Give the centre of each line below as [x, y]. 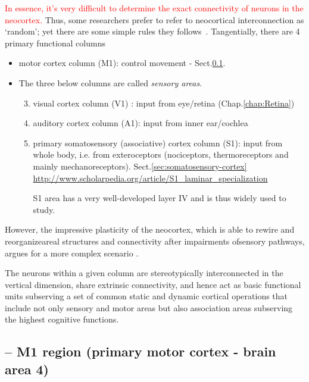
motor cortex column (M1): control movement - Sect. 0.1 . [122, 63]
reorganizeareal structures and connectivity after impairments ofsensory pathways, [155, 241]
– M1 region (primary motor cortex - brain [141, 351]
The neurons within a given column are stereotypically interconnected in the [144, 273]
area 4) [27, 369]
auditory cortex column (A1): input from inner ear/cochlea [141, 123]
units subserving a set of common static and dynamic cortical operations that [146, 296]
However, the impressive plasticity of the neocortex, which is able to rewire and [150, 229]
